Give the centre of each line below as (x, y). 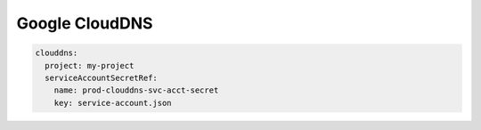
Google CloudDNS (85, 23)
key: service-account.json (113, 103)
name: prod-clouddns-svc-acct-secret (136, 90)
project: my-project (90, 65)
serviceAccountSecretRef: (101, 77)
